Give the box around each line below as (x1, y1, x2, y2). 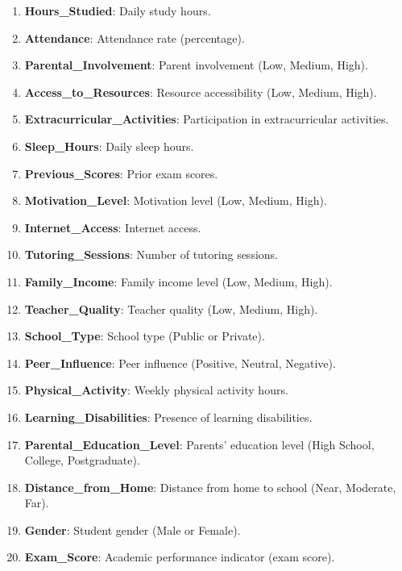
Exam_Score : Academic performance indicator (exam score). (24, 548, 335, 565)
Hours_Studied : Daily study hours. (24, 2, 211, 19)
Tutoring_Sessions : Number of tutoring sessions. (24, 246, 278, 263)
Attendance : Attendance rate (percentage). (24, 29, 245, 46)
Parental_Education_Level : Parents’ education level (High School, (24, 436, 375, 452)
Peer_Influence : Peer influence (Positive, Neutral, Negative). (24, 354, 336, 371)
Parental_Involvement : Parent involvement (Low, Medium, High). (24, 56, 368, 73)
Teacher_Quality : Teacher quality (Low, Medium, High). (24, 300, 318, 317)
